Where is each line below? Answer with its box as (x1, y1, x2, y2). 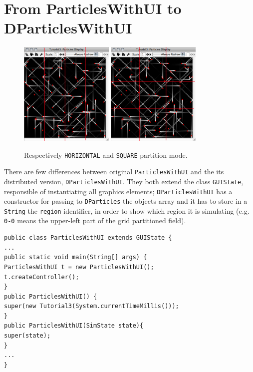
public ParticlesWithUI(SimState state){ (4, 322, 144, 330)
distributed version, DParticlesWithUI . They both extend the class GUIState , (4, 176, 244, 186)
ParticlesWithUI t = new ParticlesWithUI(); (4, 263, 154, 271)
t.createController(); (4, 273, 79, 281)
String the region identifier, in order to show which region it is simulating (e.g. (4, 205, 250, 216)
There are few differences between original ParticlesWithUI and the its (4, 166, 224, 177)
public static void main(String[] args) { (4, 254, 147, 261)
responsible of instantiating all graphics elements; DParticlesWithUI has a (4, 186, 233, 196)
